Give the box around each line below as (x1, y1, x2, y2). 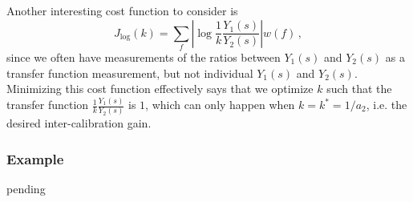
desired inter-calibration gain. (6, 115, 152, 131)
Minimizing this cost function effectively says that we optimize (6, 80, 314, 97)
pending (6, 180, 46, 197)
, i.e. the (366, 96, 407, 113)
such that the (326, 80, 392, 97)
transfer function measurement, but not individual (6, 64, 253, 81)
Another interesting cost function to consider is (6, 2, 238, 18)
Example (6, 148, 64, 168)
